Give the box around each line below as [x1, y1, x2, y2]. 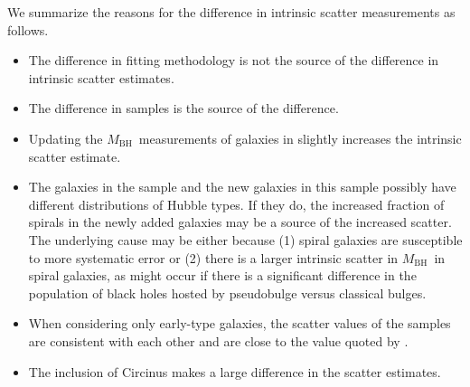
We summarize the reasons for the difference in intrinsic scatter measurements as [7, 3, 456, 21]
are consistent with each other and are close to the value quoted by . [28, 331, 409, 350]
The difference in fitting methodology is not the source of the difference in [28, 51, 439, 70]
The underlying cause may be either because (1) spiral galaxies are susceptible [28, 230, 463, 249]
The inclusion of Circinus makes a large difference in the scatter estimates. [28, 362, 441, 381]
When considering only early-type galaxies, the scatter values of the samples [28, 314, 451, 333]
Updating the [28, 128, 103, 147]
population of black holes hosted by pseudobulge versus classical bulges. [28, 283, 427, 302]
